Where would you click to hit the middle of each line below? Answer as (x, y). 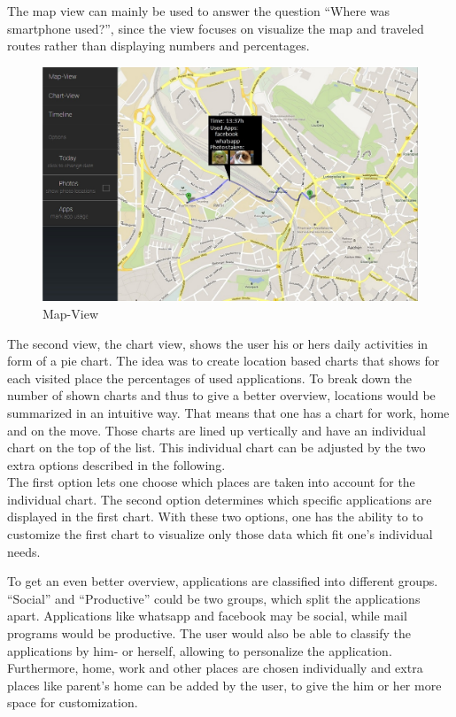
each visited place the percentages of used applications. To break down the (209, 378)
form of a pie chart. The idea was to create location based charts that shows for (224, 361)
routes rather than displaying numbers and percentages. (158, 46)
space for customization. (73, 702)
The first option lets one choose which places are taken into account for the (211, 482)
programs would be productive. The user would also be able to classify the (209, 633)
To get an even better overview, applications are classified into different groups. (223, 581)
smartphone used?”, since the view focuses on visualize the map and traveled (216, 28)
